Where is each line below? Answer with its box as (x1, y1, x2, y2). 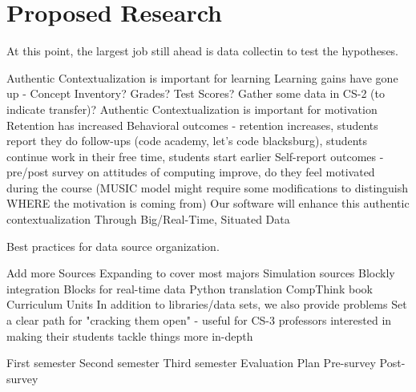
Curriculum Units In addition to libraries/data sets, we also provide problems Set (6, 296, 407, 313)
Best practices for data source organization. (6, 237, 220, 254)
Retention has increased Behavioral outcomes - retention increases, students (6, 116, 378, 133)
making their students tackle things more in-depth (6, 327, 253, 344)
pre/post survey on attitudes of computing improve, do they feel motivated (6, 164, 375, 180)
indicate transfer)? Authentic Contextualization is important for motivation (6, 100, 378, 117)
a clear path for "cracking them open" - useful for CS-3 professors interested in (6, 312, 392, 329)
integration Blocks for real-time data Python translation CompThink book (6, 280, 373, 297)
